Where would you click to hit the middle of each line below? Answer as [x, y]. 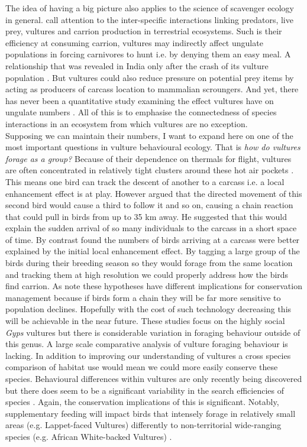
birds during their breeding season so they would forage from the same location [149, 263]
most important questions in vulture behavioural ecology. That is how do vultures [153, 147]
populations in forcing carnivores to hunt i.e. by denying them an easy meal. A [148, 54]
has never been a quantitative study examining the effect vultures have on [140, 100]
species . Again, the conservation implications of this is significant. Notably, [142, 402]
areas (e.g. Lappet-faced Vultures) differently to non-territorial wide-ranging [143, 425]
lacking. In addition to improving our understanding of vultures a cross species [148, 355]
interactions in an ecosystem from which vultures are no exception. [127, 123]
